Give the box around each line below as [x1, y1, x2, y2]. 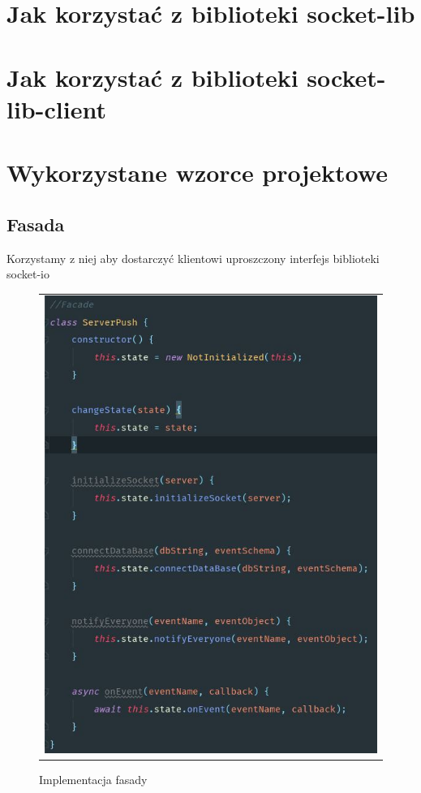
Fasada [6, 211, 65, 236]
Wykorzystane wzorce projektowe [6, 156, 388, 189]
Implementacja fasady [39, 771, 148, 788]
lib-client [6, 92, 106, 125]
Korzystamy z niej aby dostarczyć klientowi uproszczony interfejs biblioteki [6, 249, 380, 266]
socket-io [6, 265, 49, 282]
